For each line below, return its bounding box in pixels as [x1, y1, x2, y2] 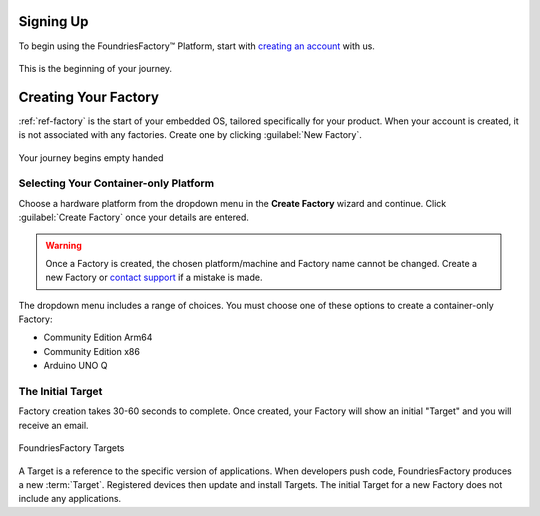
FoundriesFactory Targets [18, 442, 125, 454]
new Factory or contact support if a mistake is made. [45, 271, 263, 284]
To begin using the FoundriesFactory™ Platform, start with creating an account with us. [18, 40, 375, 52]
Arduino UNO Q [43, 360, 108, 372]
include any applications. [18, 493, 122, 505]
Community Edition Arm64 [43, 331, 153, 344]
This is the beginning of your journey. [18, 62, 173, 74]
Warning [45, 239, 82, 251]
